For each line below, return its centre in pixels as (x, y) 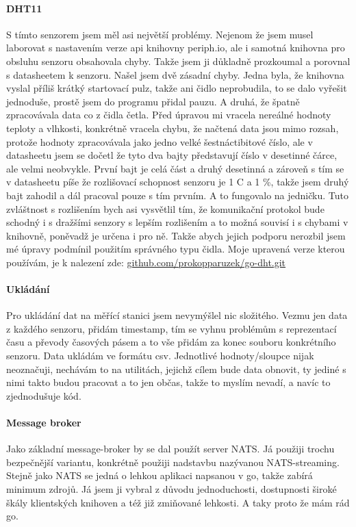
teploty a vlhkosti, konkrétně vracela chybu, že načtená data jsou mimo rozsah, (173, 128)
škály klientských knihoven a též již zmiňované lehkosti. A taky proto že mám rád (178, 502)
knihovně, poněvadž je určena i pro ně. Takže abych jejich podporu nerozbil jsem (176, 235)
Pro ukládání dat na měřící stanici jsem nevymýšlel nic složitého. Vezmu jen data (177, 315)
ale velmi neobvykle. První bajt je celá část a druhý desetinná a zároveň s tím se (175, 168)
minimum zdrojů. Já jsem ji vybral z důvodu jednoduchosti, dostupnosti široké (171, 489)
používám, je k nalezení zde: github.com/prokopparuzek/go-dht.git (146, 262)
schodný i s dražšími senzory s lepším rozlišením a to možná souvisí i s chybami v (177, 222)
